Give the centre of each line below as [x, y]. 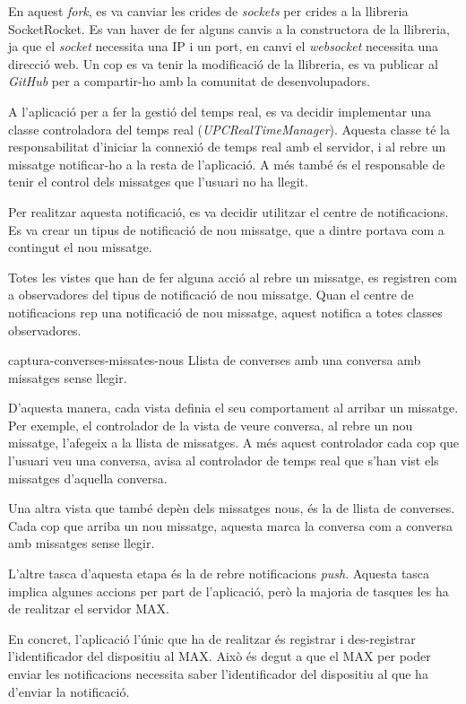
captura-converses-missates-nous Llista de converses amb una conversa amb [215, 360]
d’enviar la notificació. [69, 691]
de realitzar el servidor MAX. [89, 608]
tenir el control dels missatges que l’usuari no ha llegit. [158, 182]
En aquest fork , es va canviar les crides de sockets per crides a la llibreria [208, 11]
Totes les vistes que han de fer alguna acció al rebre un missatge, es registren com [233, 277]
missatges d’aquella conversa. [88, 478]
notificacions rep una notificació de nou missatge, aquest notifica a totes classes [225, 312]
